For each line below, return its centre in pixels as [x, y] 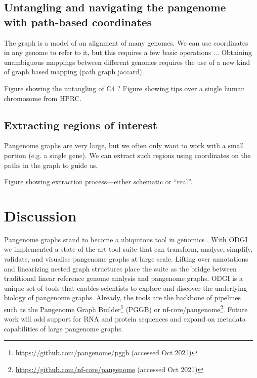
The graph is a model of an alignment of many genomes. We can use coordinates [126, 42]
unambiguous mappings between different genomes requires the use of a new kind [127, 62]
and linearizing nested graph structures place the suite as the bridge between [120, 268]
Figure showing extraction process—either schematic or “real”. [98, 182]
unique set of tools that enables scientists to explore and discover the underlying [126, 288]
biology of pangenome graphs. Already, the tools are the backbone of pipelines [123, 297]
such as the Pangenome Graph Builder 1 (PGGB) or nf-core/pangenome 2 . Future [126, 308]
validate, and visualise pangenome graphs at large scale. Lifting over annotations [126, 259]
